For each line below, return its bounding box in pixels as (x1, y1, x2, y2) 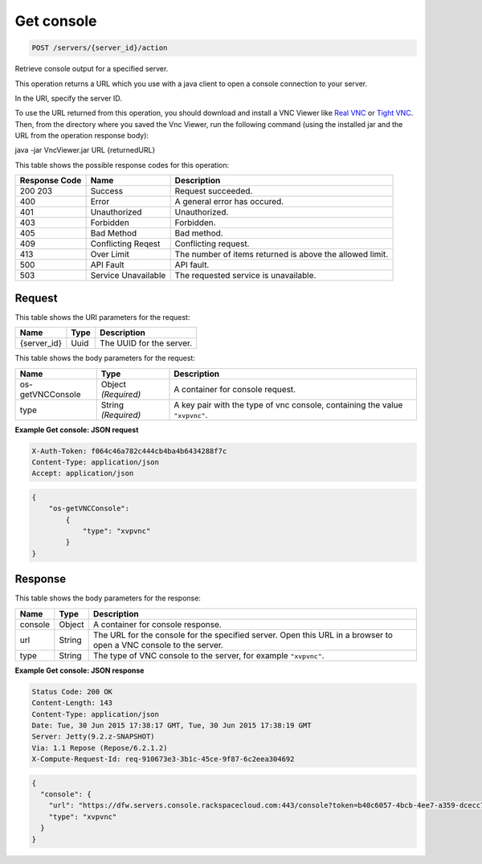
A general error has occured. (174, 196, 284, 207)
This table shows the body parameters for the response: (14, 593, 201, 603)
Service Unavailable (90, 270, 166, 281)
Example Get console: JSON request (14, 424, 139, 434)
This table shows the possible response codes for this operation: (14, 160, 230, 170)
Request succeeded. (174, 186, 253, 197)
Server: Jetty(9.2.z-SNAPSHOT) (31, 732, 156, 741)
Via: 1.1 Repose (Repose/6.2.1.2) (31, 743, 168, 752)
